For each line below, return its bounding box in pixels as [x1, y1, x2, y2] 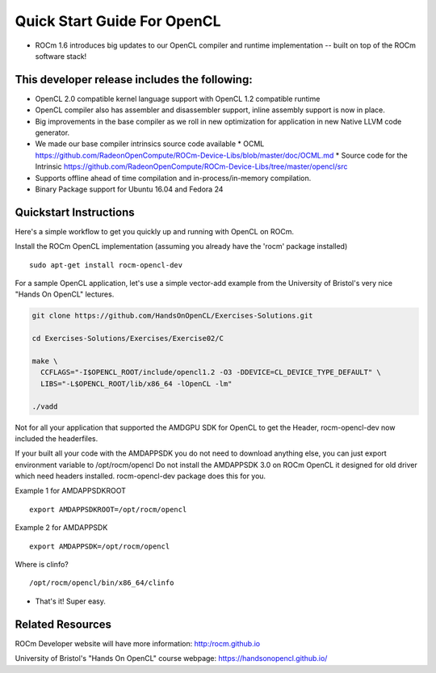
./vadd [31, 402, 58, 411]
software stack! [35, 51, 87, 61]
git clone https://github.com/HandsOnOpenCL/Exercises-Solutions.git [31, 311, 313, 321]
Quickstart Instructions [15, 205, 135, 219]
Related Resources [15, 617, 112, 631]
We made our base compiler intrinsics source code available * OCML [35, 139, 265, 149]
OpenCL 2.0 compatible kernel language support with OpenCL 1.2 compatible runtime [35, 94, 321, 103]
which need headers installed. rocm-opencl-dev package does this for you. [15, 471, 266, 481]
